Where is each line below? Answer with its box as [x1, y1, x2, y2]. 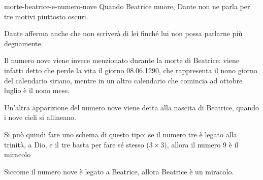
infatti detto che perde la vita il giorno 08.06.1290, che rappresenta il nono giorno [4, 65, 257, 75]
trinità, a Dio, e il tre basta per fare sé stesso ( [4, 139, 149, 149]
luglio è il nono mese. [4, 85, 70, 96]
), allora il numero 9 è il [164, 139, 239, 149]
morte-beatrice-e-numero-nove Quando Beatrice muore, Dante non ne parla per [4, 1, 250, 11]
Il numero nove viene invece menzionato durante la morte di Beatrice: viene [4, 55, 240, 66]
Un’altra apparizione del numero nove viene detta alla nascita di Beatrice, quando [4, 102, 259, 112]
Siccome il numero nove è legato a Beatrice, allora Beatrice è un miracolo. [4, 166, 234, 176]
